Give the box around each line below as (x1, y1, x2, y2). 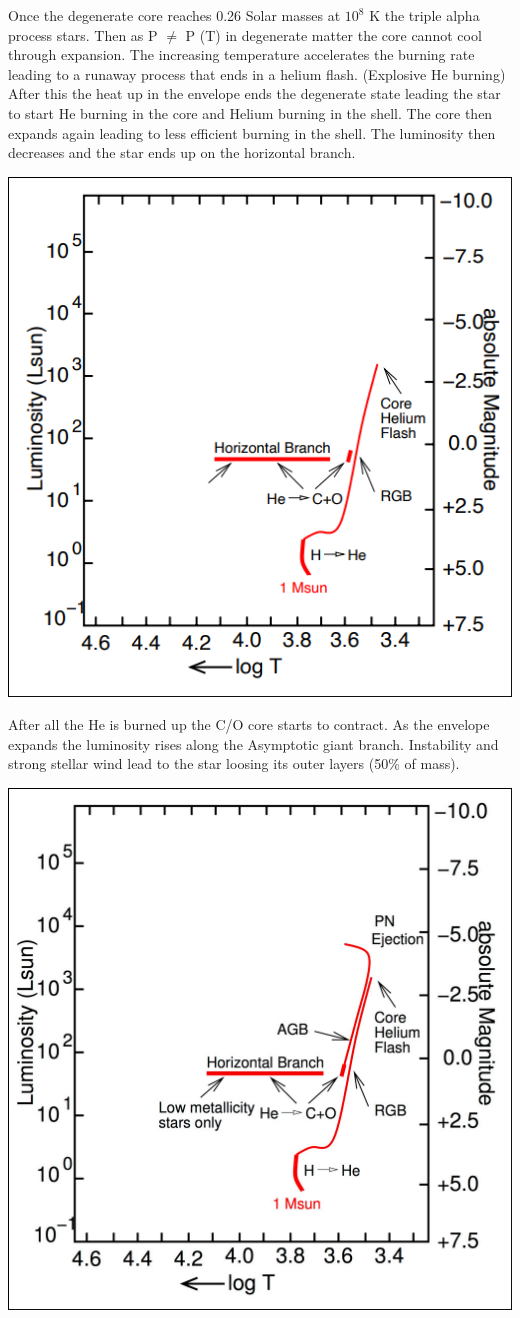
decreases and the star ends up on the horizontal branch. (8, 142, 356, 163)
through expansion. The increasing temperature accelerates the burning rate (8, 44, 475, 65)
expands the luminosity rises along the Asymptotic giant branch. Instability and (8, 733, 499, 754)
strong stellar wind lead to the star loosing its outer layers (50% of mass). (8, 753, 460, 774)
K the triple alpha (369, 5, 480, 25)
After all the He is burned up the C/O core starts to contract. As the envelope (8, 714, 490, 735)
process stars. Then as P (8, 24, 158, 45)
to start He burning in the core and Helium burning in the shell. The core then (8, 102, 493, 123)
